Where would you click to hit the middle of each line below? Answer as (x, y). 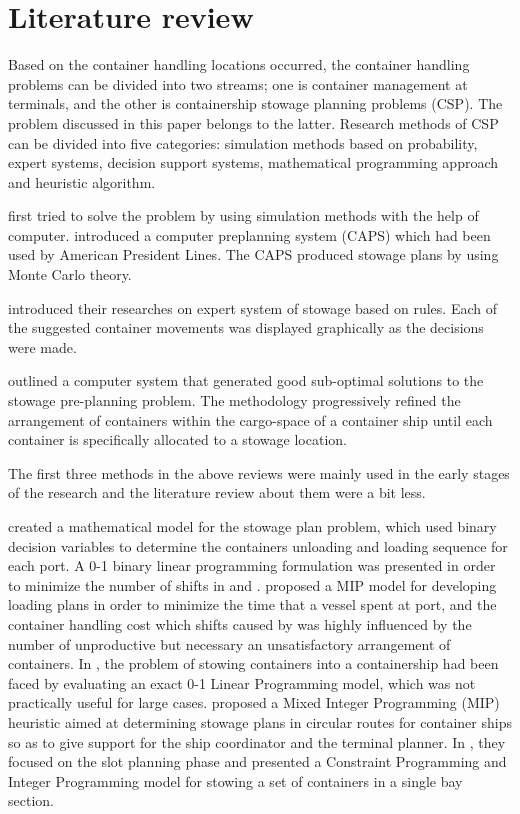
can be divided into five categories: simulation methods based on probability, (243, 142)
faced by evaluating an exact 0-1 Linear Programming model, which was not (242, 682)
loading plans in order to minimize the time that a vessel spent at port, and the (252, 604)
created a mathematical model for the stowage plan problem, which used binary (252, 526)
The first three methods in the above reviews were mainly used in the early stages (259, 472)
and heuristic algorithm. (82, 181)
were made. (42, 346)
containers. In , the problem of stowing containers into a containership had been (253, 663)
